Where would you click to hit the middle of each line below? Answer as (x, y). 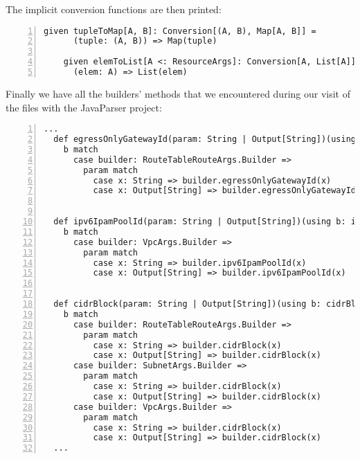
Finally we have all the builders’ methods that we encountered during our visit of (178, 93)
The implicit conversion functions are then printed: (114, 9)
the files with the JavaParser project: (84, 107)
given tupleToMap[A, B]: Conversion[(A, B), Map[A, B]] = (180, 31)
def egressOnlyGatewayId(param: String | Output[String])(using (205, 139)
